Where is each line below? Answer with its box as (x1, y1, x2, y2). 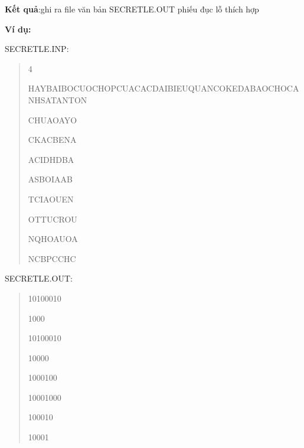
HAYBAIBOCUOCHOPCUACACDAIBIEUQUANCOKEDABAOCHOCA (28, 82, 299, 94)
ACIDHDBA (28, 153, 74, 165)
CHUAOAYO (28, 113, 77, 126)
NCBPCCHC (28, 252, 76, 264)
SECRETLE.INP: (5, 42, 69, 55)
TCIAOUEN (28, 192, 74, 205)
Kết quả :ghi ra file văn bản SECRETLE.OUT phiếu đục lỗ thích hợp (5, 3, 259, 15)
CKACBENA (28, 133, 77, 146)
